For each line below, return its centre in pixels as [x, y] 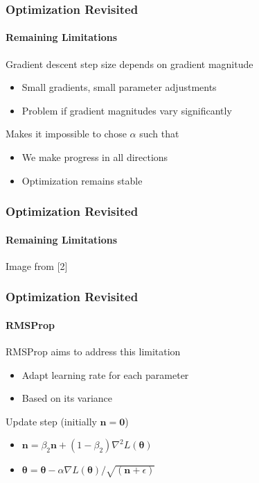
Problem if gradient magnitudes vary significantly [127, 110]
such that [159, 134]
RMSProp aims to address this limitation [93, 351]
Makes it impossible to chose [66, 134]
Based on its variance [67, 398]
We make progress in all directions [95, 157]
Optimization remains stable [82, 180]
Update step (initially [51, 421]
